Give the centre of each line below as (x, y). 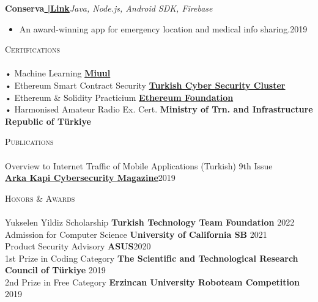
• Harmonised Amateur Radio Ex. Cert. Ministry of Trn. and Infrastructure (159, 109)
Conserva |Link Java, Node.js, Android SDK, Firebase (109, 8)
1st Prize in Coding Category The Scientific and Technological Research (152, 258)
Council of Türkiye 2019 (55, 270)
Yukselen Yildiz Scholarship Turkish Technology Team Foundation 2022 (150, 222)
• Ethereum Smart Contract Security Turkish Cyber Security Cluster (145, 85)
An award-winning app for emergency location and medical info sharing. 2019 (163, 28)
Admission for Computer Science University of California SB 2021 (136, 234)
